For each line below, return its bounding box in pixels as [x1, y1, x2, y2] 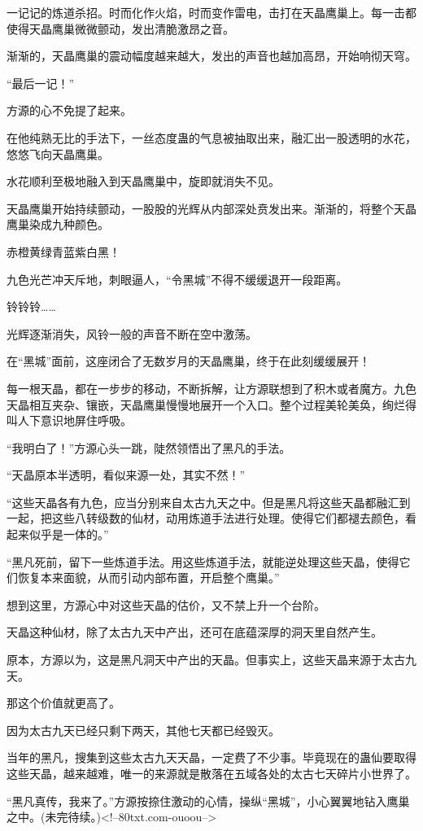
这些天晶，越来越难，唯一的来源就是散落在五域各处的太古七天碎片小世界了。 [7, 765, 416, 781]
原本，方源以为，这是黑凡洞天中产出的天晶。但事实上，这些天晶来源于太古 [7, 651, 405, 668]
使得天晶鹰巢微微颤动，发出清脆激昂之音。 [7, 20, 234, 37]
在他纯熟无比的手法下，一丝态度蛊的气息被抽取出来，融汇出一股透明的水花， [7, 129, 416, 146]
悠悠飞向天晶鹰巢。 [7, 145, 109, 162]
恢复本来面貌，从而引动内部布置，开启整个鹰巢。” [17, 569, 280, 586]
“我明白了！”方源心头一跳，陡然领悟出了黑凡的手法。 [7, 439, 291, 456]
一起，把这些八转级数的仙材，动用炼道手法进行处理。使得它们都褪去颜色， [7, 510, 405, 527]
